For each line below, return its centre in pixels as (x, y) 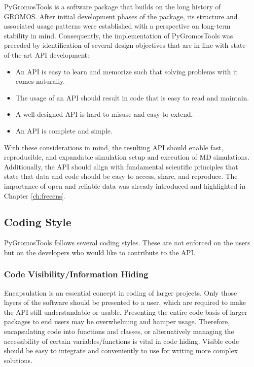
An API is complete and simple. (64, 130)
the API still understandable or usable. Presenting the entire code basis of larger (126, 312)
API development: (62, 54)
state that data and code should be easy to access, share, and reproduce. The (121, 176)
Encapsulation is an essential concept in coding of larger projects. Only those (121, 292)
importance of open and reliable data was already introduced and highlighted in (125, 185)
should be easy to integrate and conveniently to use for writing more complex (121, 350)
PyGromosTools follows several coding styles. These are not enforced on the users (127, 243)
